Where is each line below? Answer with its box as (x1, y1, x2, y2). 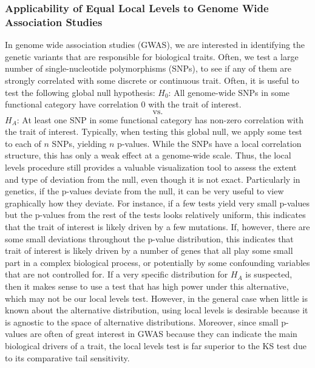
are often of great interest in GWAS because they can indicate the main (30, 327, 297, 340)
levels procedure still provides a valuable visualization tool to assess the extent (5, 161, 297, 174)
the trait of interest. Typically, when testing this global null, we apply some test (5, 125, 303, 138)
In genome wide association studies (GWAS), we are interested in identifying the (5, 38, 305, 51)
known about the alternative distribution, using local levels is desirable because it (5, 304, 308, 316)
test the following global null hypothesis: (5, 86, 155, 98)
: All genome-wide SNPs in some (168, 86, 290, 98)
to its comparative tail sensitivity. (5, 351, 130, 364)
